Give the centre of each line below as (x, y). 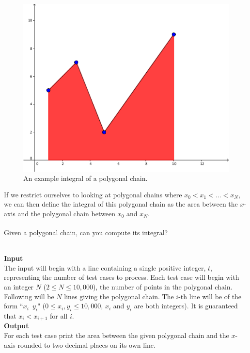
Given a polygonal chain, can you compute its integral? (86, 233)
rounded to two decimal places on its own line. (86, 345)
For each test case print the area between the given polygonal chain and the (117, 335)
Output (16, 326)
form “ (14, 306)
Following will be (29, 296)
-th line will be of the (210, 296)
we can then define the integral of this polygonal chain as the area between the (121, 204)
